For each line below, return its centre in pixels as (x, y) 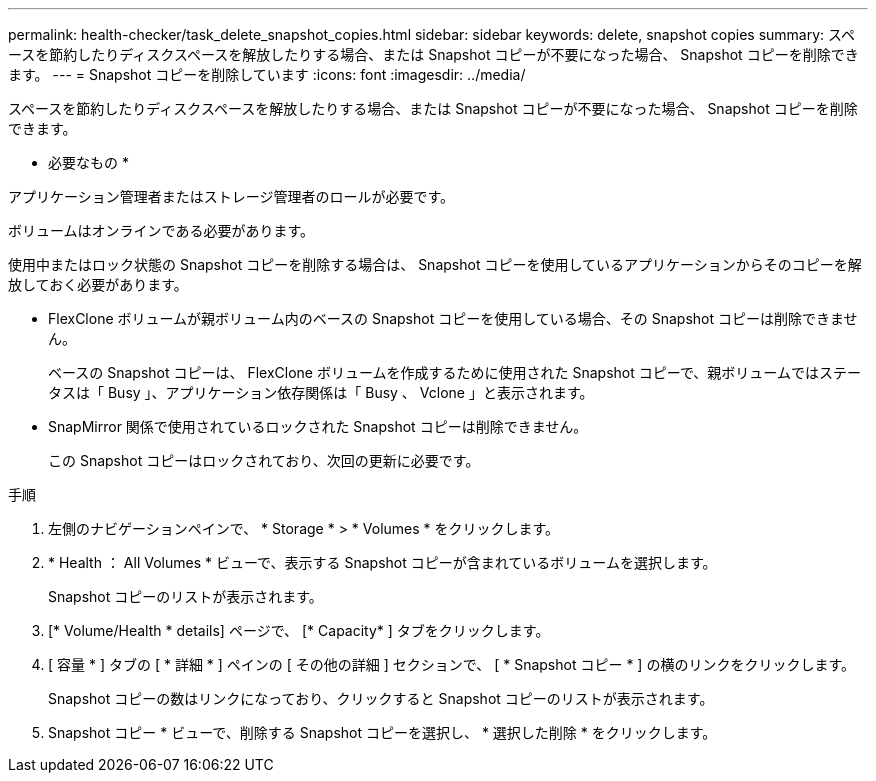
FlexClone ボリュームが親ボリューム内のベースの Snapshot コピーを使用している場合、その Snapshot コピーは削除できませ (453, 318)
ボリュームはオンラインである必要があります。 (161, 230)
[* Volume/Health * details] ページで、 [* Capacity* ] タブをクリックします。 (299, 630)
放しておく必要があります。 (98, 284)
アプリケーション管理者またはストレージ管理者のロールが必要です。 (231, 196)
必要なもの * (88, 162)
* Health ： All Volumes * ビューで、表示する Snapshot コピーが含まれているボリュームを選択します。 (382, 562)
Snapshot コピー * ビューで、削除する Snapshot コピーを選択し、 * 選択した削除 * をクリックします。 (382, 732)
